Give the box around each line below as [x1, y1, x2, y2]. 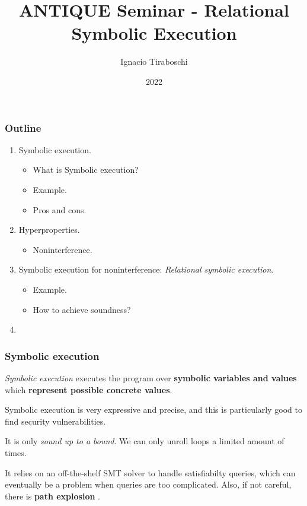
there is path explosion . [5, 489, 100, 502]
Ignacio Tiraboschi [120, 55, 188, 68]
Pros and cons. [33, 203, 87, 216]
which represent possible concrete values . [5, 383, 172, 396]
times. [5, 446, 27, 458]
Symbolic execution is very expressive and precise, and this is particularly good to [5, 403, 302, 416]
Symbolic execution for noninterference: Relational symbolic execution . [18, 263, 274, 276]
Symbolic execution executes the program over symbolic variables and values [5, 371, 297, 384]
